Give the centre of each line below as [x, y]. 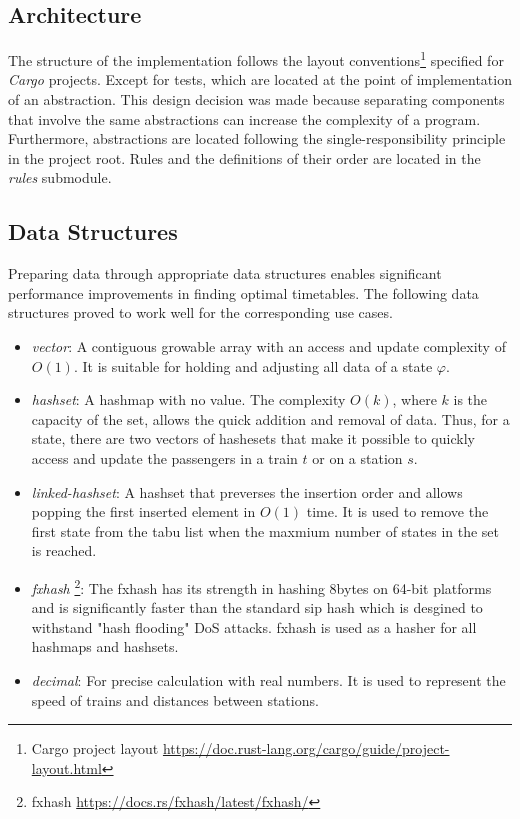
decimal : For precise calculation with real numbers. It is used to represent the [268, 679]
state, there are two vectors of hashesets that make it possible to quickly [253, 438]
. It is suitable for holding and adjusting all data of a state [253, 365]
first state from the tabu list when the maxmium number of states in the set [265, 530]
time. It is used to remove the [397, 511]
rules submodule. [60, 177]
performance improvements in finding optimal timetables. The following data [243, 292]
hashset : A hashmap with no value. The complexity [188, 399]
